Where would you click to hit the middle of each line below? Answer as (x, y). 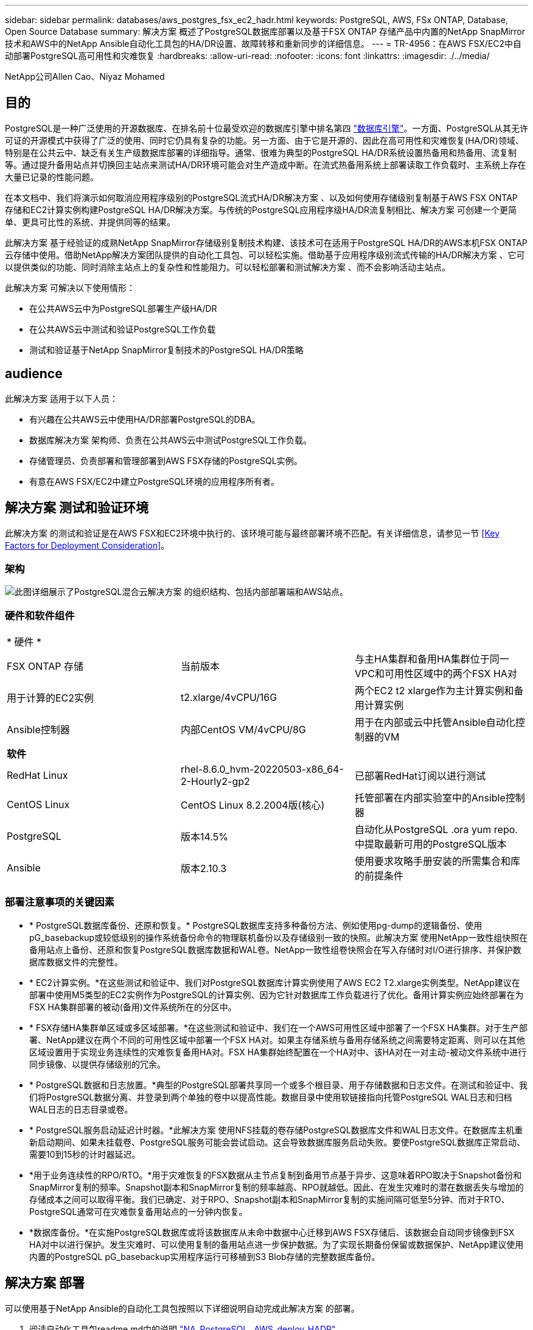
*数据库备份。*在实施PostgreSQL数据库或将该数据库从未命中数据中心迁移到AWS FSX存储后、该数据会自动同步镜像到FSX (272, 1232)
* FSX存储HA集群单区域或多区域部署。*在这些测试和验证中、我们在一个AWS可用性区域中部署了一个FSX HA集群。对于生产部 (278, 1027)
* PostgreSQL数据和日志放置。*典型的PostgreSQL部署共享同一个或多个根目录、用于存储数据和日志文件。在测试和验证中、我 (278, 1085)
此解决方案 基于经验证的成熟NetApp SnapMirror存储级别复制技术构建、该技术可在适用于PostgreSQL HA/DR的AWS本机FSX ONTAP (266, 242)
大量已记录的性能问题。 (52, 177)
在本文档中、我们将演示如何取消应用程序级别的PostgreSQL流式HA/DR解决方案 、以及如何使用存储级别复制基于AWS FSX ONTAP (261, 197)
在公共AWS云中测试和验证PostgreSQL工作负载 (123, 329)
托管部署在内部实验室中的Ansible (430, 798)
